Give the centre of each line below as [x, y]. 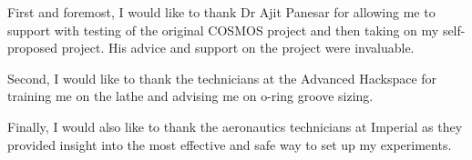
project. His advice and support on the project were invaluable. [238, 48]
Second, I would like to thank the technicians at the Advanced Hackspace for [222, 78]
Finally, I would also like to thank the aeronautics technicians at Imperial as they [235, 126]
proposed [32, 48]
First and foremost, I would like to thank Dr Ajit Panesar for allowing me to [221, 12]
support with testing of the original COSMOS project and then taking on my [223, 30]
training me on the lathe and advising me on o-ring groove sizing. [190, 96]
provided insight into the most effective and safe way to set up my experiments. [230, 144]
